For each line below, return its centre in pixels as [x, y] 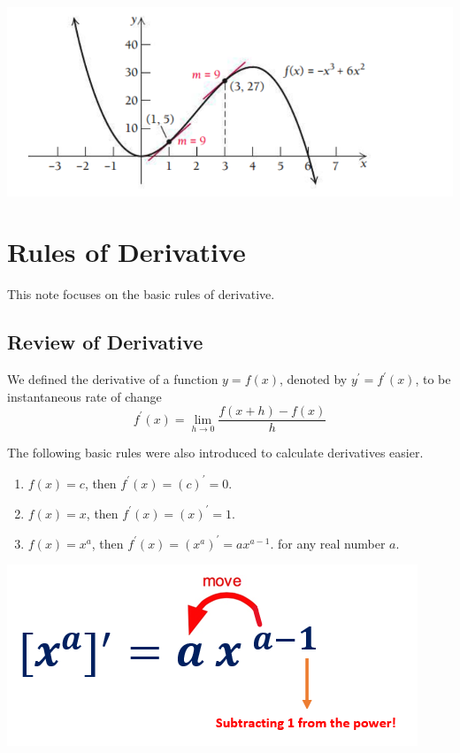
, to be [433, 379]
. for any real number [328, 543]
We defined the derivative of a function [113, 379]
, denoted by [314, 379]
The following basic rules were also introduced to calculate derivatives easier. [215, 453]
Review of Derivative [105, 342]
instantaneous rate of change [84, 396]
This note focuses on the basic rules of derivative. [141, 294]
